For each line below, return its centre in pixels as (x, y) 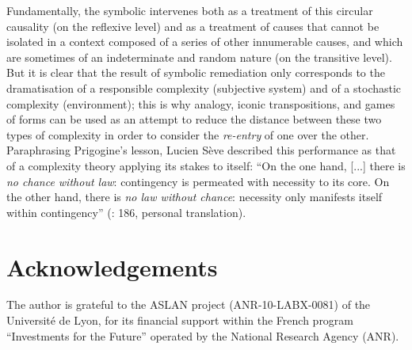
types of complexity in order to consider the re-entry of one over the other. (188, 134)
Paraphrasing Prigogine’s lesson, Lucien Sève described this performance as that (201, 150)
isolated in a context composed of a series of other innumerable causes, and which (205, 42)
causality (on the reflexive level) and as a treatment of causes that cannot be (193, 26)
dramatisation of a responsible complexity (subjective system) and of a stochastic (204, 87)
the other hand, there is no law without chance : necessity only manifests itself (195, 197)
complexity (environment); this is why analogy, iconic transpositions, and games (201, 103)
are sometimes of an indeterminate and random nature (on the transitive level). (199, 57)
